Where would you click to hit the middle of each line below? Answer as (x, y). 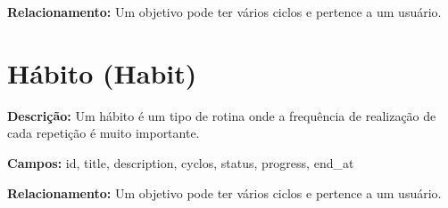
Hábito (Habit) (102, 72)
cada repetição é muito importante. (104, 133)
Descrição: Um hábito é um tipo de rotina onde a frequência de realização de (222, 115)
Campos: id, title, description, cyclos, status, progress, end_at (181, 162)
